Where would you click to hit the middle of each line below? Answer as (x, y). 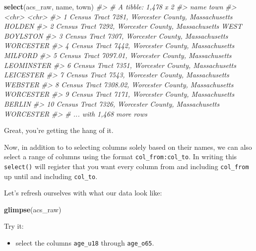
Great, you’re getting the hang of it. (59, 130)
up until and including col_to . (51, 176)
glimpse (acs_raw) (33, 209)
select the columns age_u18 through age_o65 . (85, 243)
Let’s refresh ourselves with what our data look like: (83, 193)
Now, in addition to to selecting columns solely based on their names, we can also (128, 147)
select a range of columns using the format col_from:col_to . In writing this (121, 157)
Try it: (14, 226)
